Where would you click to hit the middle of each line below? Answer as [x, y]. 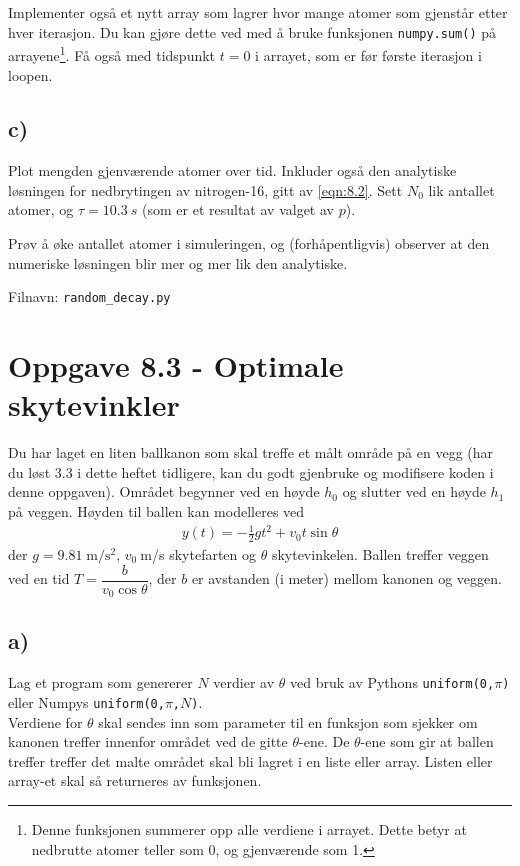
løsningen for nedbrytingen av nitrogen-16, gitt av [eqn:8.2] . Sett [205, 189]
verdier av [244, 682]
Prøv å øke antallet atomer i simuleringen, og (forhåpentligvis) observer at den [249, 243]
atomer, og [41, 209]
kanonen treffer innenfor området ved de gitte [148, 741]
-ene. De [324, 741]
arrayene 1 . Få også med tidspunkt [112, 53]
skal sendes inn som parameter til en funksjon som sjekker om [288, 721]
